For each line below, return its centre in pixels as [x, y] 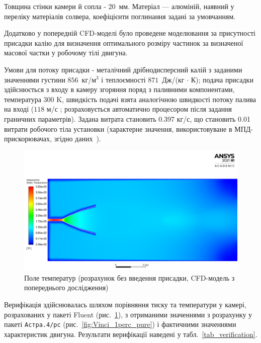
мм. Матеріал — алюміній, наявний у [177, 6]
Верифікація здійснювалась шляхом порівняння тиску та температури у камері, [125, 304]
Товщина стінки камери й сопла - [55, 6]
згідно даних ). [77, 139]
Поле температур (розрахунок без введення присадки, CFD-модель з [129, 277]
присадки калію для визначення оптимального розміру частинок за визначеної [124, 42]
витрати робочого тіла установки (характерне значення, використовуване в [118, 128]
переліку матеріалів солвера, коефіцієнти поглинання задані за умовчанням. [120, 16]
